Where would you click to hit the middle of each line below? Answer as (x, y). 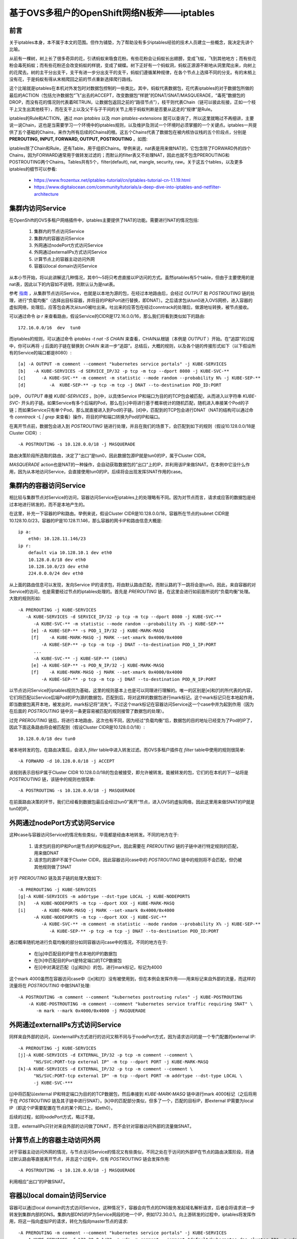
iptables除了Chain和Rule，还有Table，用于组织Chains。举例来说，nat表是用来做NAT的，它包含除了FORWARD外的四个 (130, 148)
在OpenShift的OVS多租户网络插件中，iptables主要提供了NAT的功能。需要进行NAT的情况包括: (104, 220)
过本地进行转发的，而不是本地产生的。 (48, 504)
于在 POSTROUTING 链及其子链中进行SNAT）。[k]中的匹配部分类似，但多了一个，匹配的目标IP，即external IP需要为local (131, 1101)
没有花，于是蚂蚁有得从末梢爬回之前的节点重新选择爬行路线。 (72, 79)
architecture (46, 194)
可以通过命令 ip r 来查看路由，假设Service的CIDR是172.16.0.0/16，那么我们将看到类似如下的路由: (107, 316)
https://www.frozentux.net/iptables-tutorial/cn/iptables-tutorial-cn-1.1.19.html (112, 180)
